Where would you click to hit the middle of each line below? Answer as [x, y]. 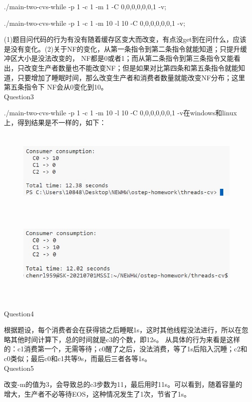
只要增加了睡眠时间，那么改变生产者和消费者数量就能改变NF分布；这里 [131, 77]
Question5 [19, 368]
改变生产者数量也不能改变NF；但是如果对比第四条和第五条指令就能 [131, 67]
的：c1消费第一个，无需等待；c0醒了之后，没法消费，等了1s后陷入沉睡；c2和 [126, 349]
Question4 [19, 313]
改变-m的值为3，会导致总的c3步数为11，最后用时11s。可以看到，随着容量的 [123, 384]
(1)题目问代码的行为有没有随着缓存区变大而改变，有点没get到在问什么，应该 [125, 39]
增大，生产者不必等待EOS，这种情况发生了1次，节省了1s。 [97, 393]
